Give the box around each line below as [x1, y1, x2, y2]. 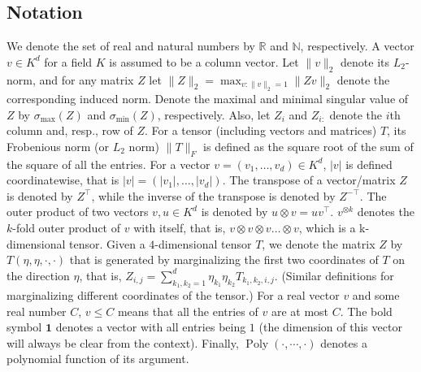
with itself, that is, [133, 218, 226, 236]
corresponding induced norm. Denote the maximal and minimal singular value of [7, 90, 409, 106]
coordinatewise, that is [7, 171, 119, 188]
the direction [7, 266, 70, 283]
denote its [341, 53, 389, 70]
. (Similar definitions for [274, 266, 394, 283]
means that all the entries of [117, 302, 258, 319]
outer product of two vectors [7, 203, 149, 220]
